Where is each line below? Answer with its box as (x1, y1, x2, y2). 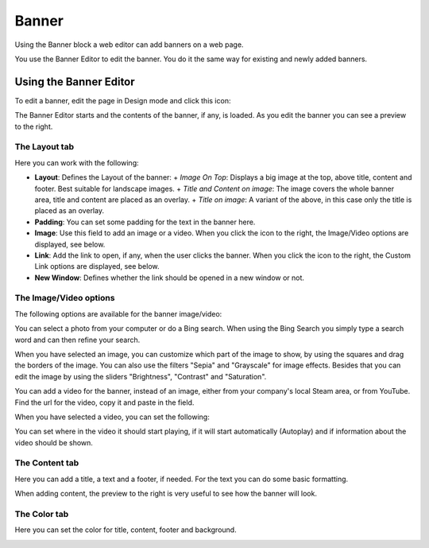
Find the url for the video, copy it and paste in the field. (14, 398, 195, 407)
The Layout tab (14, 142, 75, 153)
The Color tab (14, 509, 69, 520)
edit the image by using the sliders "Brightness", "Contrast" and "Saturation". (14, 371, 267, 381)
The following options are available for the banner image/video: (14, 309, 222, 318)
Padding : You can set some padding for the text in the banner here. (34, 217, 256, 227)
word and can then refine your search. (14, 335, 141, 344)
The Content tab (14, 457, 79, 468)
